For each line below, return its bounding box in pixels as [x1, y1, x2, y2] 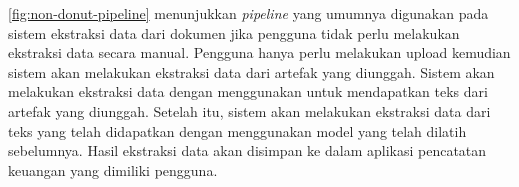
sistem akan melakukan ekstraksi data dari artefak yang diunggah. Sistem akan [8, 61, 495, 82]
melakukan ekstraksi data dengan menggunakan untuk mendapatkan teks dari [8, 81, 488, 102]
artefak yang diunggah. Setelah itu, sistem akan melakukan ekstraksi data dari [8, 100, 491, 121]
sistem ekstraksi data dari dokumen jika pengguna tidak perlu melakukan [8, 22, 460, 43]
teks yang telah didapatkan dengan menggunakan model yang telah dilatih [8, 120, 467, 141]
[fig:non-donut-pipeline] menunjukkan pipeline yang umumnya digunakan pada [8, 3, 489, 23]
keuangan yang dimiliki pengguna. [8, 159, 218, 180]
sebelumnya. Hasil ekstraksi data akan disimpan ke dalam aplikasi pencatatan [8, 140, 487, 161]
